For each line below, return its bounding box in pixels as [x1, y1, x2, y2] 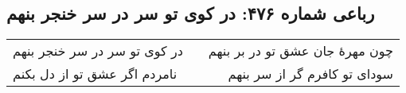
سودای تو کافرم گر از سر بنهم [228, 64, 393, 83]
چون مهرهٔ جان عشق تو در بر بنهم [208, 41, 393, 60]
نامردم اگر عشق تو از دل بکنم [13, 64, 178, 83]
